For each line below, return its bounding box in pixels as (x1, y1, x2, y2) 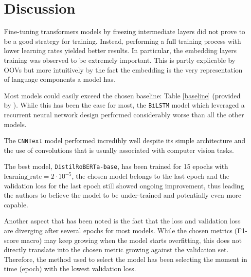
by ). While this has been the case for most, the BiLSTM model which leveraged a (4, 100, 245, 110)
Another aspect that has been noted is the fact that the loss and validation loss (4, 216, 241, 226)
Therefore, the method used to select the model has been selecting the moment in (4, 254, 248, 264)
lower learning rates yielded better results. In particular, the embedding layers (4, 45, 237, 55)
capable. (4, 199, 28, 209)
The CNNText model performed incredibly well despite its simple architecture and (4, 135, 246, 146)
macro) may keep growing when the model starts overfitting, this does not (21, 235, 242, 245)
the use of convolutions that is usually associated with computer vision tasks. (4, 145, 234, 155)
